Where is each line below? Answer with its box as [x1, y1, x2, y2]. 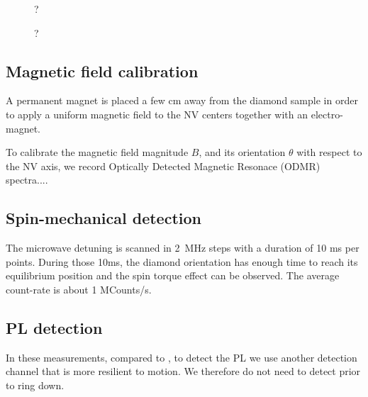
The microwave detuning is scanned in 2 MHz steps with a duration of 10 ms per [6, 240, 359, 255]
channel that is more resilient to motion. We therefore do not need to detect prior [6, 364, 361, 379]
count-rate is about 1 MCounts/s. [6, 281, 152, 296]
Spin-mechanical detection [6, 207, 201, 229]
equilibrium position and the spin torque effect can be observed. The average [6, 268, 340, 283]
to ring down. [6, 377, 65, 392]
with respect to [296, 145, 362, 160]
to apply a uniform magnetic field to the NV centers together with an [6, 106, 308, 121]
